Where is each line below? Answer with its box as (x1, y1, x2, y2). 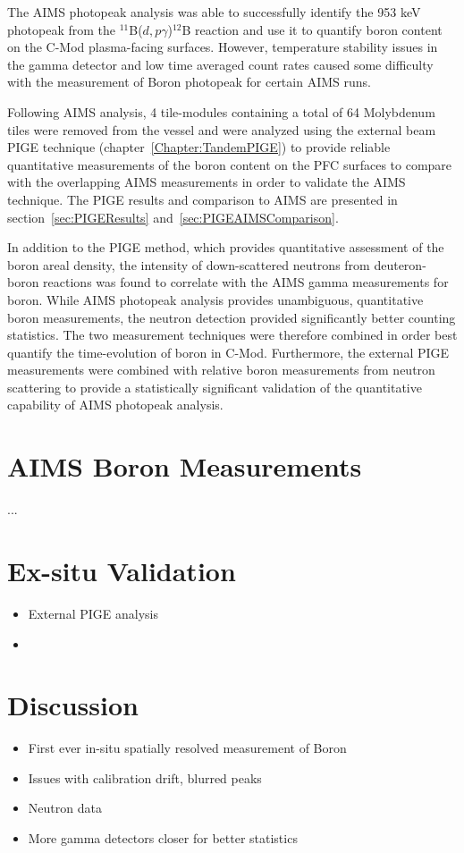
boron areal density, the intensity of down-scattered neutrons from (7, 255, 370, 274)
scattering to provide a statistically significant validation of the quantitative (7, 377, 422, 396)
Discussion (7, 687, 139, 723)
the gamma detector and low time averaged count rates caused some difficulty (7, 55, 434, 73)
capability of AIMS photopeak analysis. (7, 395, 224, 414)
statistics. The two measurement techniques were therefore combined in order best (7, 325, 458, 344)
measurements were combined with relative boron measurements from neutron (7, 360, 435, 379)
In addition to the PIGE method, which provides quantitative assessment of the (7, 238, 444, 257)
